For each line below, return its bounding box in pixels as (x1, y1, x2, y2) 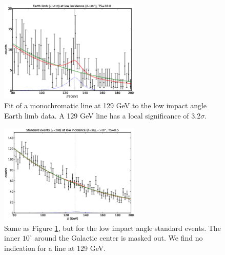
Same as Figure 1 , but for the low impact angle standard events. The (4, 222, 221, 233)
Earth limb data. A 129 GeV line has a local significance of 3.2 (4, 110, 201, 121)
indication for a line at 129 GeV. (4, 242, 106, 253)
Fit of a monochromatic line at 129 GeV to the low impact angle (4, 100, 207, 111)
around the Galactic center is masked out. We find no (34, 232, 203, 243)
